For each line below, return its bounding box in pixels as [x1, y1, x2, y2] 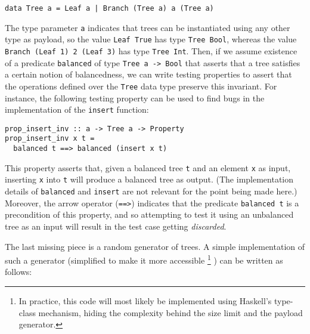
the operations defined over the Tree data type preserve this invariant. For [5, 79, 277, 92]
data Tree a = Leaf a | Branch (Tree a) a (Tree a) [5, 4, 214, 13]
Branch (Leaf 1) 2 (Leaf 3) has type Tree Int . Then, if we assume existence [5, 44, 297, 57]
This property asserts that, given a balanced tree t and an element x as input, [5, 161, 291, 174]
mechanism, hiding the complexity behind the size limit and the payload [38, 306, 303, 318]
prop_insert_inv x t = [5, 134, 95, 143]
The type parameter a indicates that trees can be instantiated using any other [5, 21, 290, 33]
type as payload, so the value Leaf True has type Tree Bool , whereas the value [5, 33, 297, 45]
